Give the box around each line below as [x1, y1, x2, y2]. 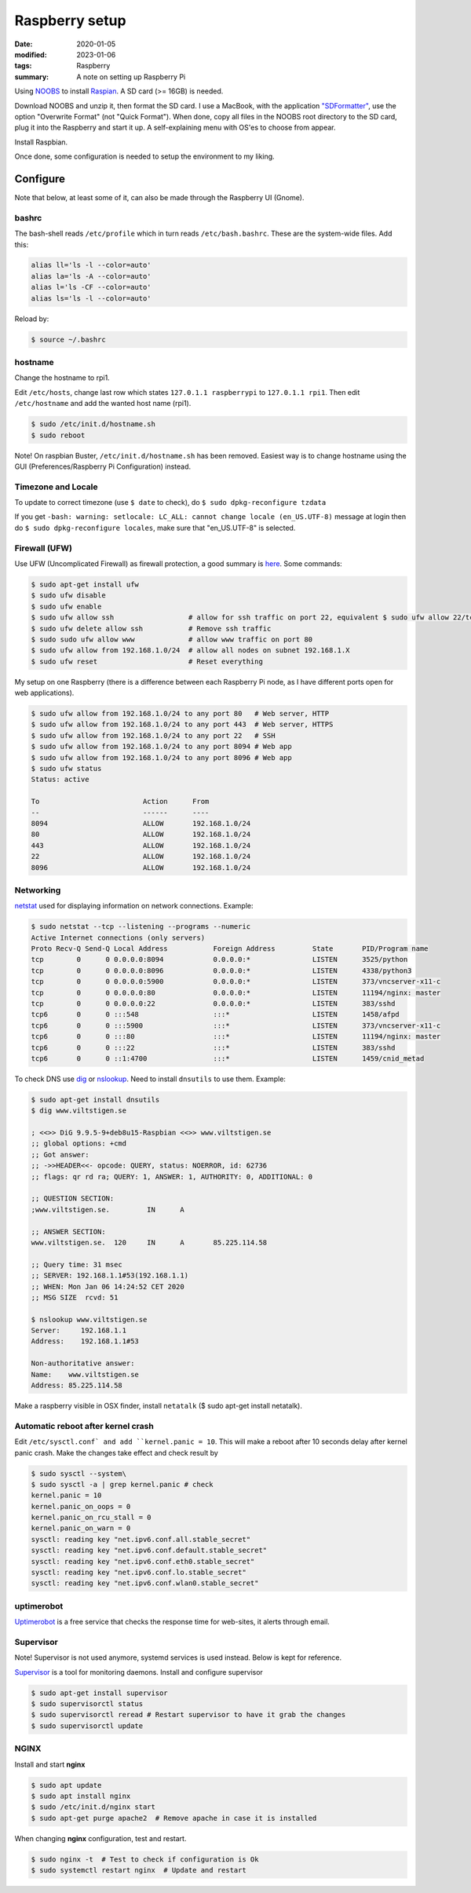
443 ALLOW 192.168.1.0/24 [31, 841, 251, 850]
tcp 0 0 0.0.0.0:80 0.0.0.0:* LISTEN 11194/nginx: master [31, 988, 441, 997]
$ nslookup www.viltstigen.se [31, 1315, 148, 1324]
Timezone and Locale [14, 481, 98, 492]
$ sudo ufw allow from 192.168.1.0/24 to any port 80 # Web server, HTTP [31, 709, 330, 718]
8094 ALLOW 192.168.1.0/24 [31, 819, 251, 828]
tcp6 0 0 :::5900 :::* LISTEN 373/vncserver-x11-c [31, 1021, 441, 1030]
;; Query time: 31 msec [31, 1260, 123, 1269]
